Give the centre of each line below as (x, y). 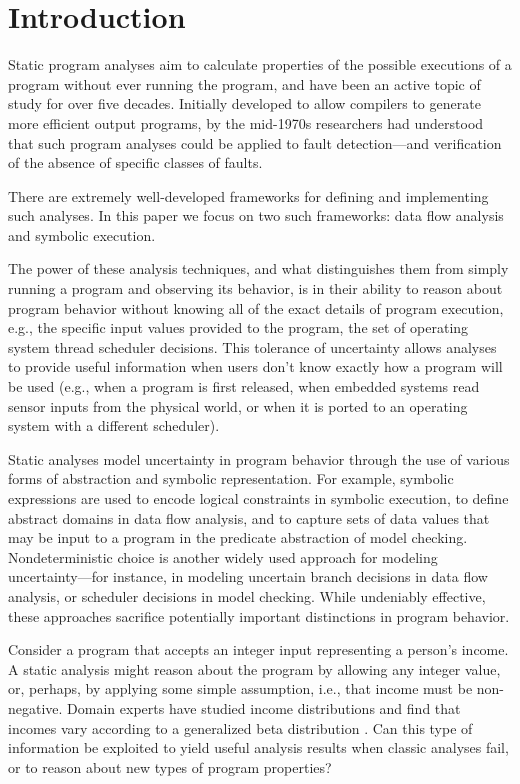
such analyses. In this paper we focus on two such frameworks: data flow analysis (256, 215)
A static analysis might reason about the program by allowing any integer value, (254, 668)
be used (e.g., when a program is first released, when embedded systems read (244, 386)
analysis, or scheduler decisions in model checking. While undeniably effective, (247, 595)
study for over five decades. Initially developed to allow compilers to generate (244, 103)
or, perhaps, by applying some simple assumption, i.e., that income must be (240, 688)
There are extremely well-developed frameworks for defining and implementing (248, 195)
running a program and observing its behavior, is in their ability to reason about (255, 288)
